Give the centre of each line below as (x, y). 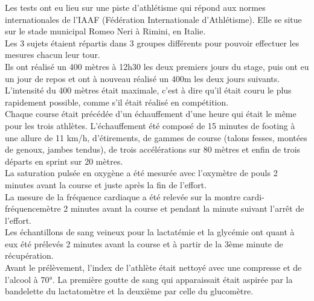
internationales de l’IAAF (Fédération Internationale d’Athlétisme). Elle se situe (153, 19)
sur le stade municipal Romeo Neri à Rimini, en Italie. (105, 31)
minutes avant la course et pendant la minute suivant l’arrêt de (187, 208)
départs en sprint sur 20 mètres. (64, 161)
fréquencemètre (33, 208)
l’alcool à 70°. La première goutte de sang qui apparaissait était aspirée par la (149, 279)
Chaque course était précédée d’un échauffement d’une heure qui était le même (151, 114)
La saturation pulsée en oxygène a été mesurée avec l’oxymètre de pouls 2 (141, 173)
